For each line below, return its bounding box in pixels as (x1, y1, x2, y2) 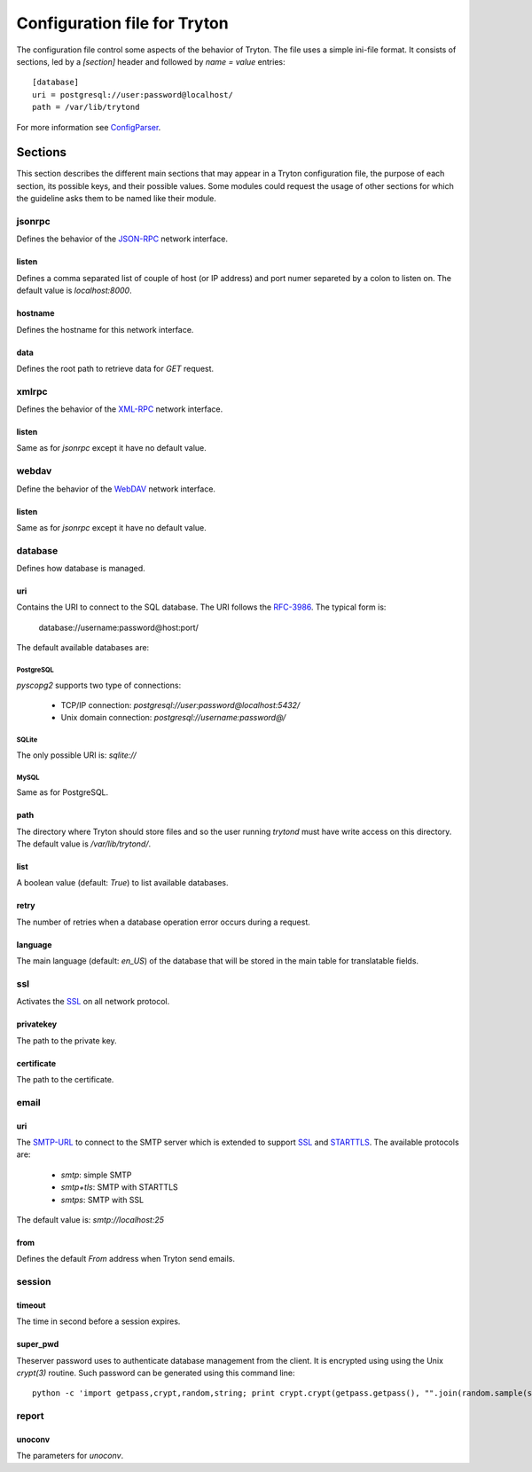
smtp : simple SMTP (60, 1169, 132, 1180)
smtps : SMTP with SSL (60, 1194, 145, 1205)
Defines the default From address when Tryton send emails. (16, 1254, 235, 1264)
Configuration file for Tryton (16, 13, 230, 33)
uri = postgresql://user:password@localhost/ (32, 90, 234, 99)
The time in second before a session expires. (16, 1316, 181, 1326)
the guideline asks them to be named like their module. (16, 193, 217, 204)
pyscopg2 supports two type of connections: (16, 680, 182, 690)
